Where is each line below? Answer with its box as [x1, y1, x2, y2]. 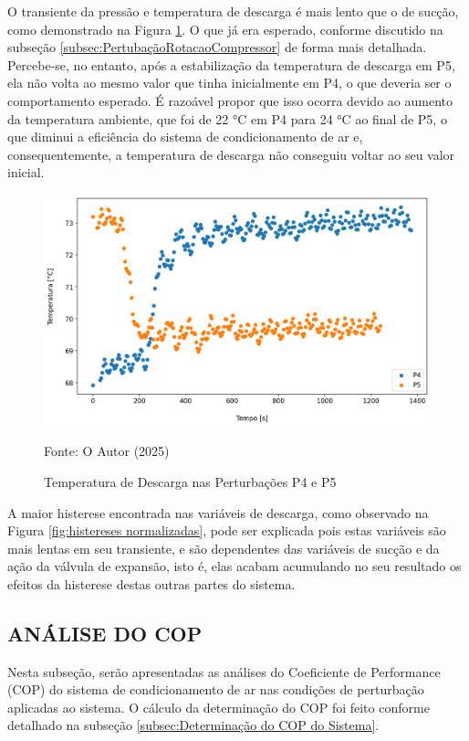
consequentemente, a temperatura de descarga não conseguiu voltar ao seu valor [7, 144, 455, 164]
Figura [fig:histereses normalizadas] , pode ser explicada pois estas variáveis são [7, 521, 446, 540]
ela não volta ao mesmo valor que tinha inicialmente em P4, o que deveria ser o [7, 73, 452, 92]
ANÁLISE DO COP [7, 619, 203, 647]
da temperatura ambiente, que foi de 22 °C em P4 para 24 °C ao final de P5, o [7, 109, 447, 128]
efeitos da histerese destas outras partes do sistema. [7, 574, 296, 593]
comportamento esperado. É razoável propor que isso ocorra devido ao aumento [7, 90, 453, 110]
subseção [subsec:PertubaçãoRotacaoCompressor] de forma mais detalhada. [7, 37, 427, 57]
